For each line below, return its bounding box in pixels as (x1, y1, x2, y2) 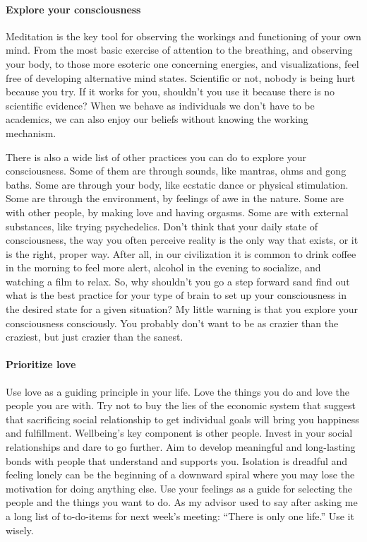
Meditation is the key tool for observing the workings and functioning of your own (6, 28, 361, 43)
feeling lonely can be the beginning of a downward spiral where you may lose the (6, 467, 355, 482)
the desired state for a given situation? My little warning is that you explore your (6, 302, 359, 317)
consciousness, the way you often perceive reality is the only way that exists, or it (6, 232, 359, 247)
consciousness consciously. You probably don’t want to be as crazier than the (6, 315, 339, 330)
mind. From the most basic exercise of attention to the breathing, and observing (6, 42, 353, 57)
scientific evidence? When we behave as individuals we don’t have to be (6, 98, 315, 112)
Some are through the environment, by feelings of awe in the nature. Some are (6, 191, 344, 206)
